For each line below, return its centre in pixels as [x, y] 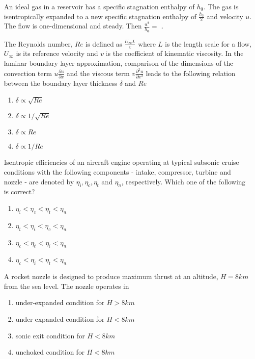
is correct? [19, 192]
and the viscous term [98, 73]
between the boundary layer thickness [61, 83]
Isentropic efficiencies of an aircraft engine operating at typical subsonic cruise [122, 162]
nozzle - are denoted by [39, 181]
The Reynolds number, [38, 43]
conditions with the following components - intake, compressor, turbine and [118, 172]
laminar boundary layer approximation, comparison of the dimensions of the [119, 63]
